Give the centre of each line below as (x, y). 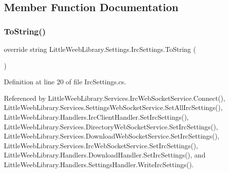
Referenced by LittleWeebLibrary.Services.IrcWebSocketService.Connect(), (115, 98)
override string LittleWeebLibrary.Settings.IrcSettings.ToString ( (100, 49)
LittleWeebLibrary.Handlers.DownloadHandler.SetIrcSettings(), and (105, 155)
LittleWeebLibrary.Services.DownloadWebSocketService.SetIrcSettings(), (112, 136)
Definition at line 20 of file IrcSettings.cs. (65, 82)
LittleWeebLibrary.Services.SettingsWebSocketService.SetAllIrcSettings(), (113, 107)
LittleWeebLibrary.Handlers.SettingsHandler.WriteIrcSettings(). (99, 164)
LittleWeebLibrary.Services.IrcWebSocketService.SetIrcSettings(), (101, 145)
